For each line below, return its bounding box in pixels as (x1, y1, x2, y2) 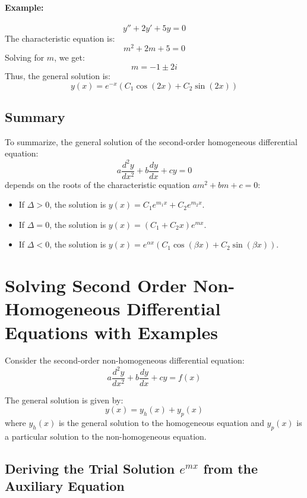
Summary (5, 108, 65, 126)
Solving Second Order (5, 273, 187, 297)
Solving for (5, 51, 45, 64)
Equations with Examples (5, 320, 218, 344)
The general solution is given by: (5, 393, 124, 406)
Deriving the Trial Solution (5, 459, 175, 477)
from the (203, 459, 258, 477)
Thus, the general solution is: (5, 70, 110, 82)
